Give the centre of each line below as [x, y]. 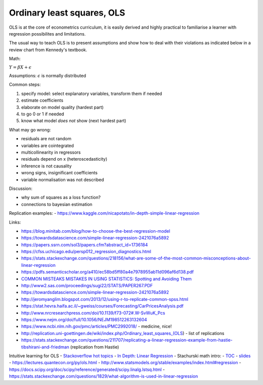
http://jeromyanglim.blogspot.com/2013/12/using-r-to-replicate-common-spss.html [105, 299]
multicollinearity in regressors [51, 152]
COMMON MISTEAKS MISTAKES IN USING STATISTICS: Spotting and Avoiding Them [106, 279]
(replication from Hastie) [95, 347]
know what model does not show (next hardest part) [74, 121]
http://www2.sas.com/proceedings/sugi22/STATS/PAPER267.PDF [87, 286]
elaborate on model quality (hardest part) [63, 107]
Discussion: [21, 188]
